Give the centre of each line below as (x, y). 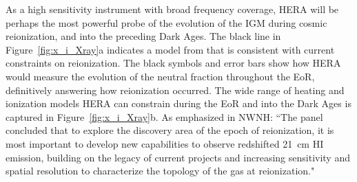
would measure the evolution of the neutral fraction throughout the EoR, (160, 76)
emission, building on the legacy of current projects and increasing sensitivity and (178, 157)
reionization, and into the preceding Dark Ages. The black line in (143, 36)
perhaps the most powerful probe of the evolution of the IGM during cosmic (166, 22)
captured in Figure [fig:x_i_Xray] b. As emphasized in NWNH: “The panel (164, 116)
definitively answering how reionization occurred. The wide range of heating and (175, 90)
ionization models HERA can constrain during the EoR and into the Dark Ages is (178, 103)
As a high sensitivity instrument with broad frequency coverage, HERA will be (172, 9)
